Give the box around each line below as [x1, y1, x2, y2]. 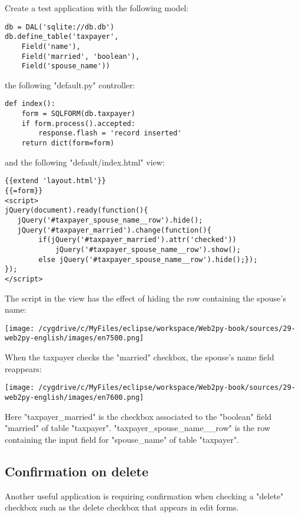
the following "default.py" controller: [5, 78, 135, 91]
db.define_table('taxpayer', [5, 32, 119, 41]
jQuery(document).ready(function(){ [5, 206, 148, 215]
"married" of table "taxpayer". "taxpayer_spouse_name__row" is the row [5, 422, 271, 434]
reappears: [5, 362, 42, 375]
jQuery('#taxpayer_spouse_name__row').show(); [55, 245, 241, 254]
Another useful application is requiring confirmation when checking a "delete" [5, 489, 284, 502]
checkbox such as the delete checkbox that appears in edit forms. [5, 501, 239, 513]
